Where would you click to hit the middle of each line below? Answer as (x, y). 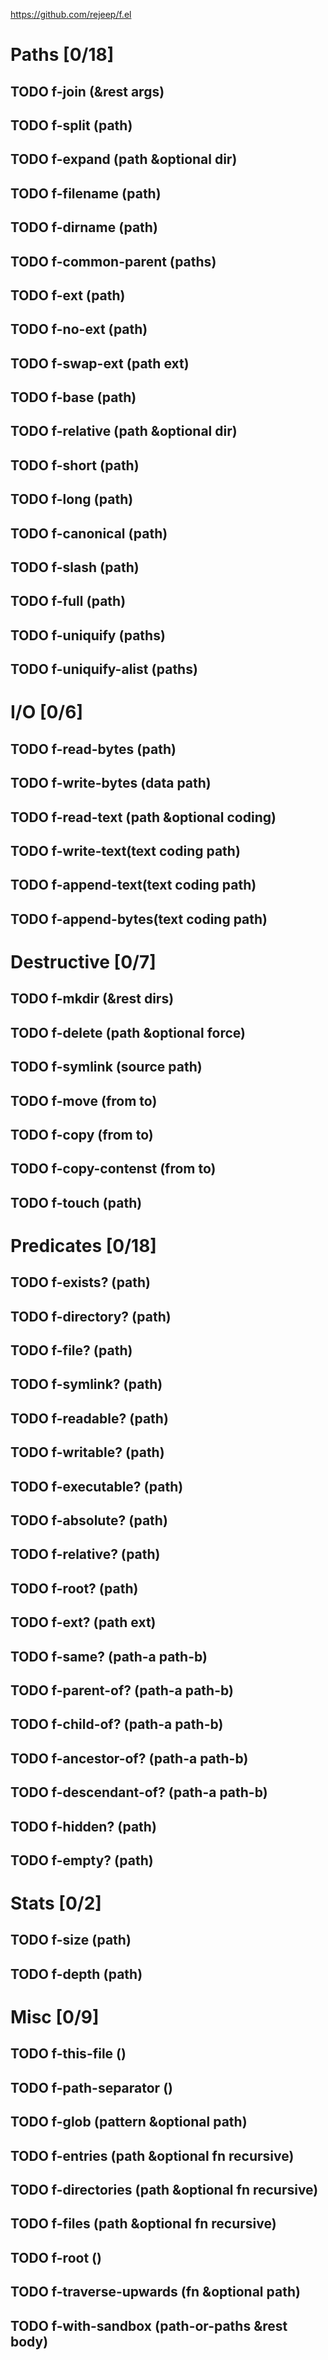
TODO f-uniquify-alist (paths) (104, 669)
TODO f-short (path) (75, 465)
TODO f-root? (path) (74, 1588)
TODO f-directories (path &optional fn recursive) (164, 2190)
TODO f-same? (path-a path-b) (109, 1656)
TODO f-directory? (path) (91, 1316)
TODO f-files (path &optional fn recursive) (143, 2224)
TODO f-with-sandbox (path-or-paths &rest (149, 2325)
